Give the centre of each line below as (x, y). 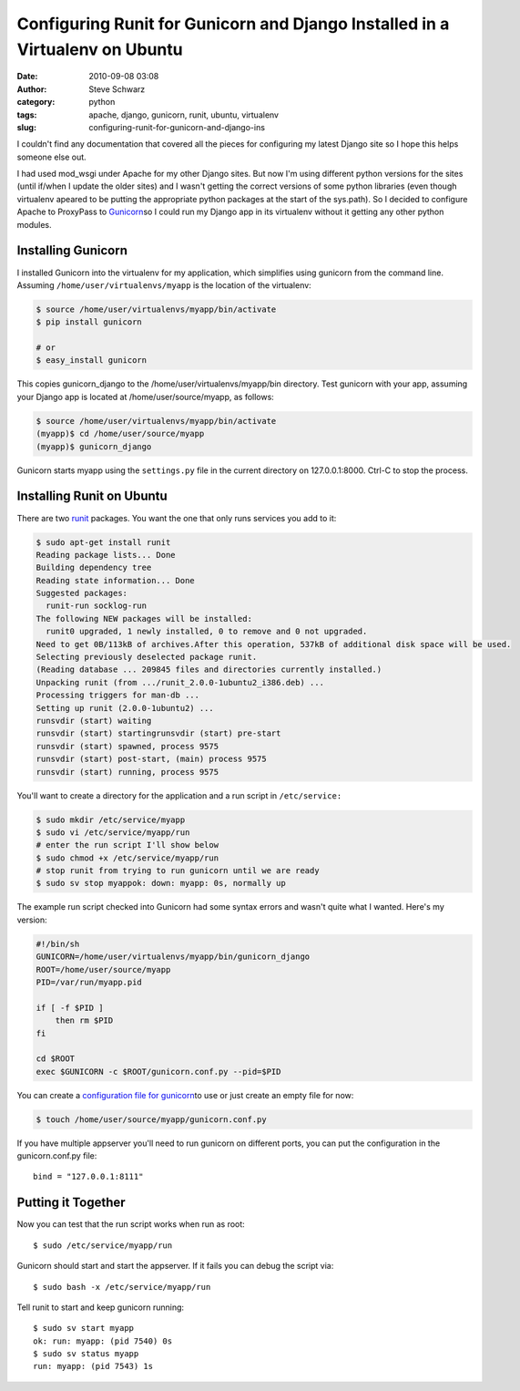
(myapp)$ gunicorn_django (94, 446)
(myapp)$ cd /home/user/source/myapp (120, 434)
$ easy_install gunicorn (92, 361)
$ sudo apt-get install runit (103, 542)
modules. (34, 224)
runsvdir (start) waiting (94, 721)
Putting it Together (71, 1203)
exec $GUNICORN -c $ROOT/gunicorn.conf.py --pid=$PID (158, 1072)
